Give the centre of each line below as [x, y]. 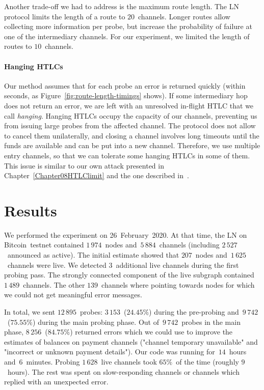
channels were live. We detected [57, 264]
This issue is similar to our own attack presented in [84, 165]
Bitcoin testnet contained [44, 245]
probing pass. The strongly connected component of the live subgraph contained [129, 275]
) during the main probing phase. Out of [96, 322]
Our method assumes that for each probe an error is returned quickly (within [125, 85]
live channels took [129, 361]
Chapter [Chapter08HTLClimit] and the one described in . [97, 175]
